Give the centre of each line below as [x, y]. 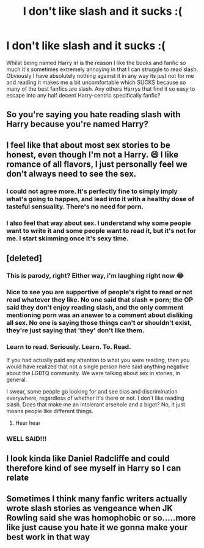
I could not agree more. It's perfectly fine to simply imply [92, 191]
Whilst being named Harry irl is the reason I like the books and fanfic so [96, 63]
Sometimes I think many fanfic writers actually [97, 499]
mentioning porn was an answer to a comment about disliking [100, 315]
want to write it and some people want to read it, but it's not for [101, 230]
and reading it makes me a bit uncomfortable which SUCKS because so [96, 82]
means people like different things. [50, 411]
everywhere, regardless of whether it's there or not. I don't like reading [95, 398]
